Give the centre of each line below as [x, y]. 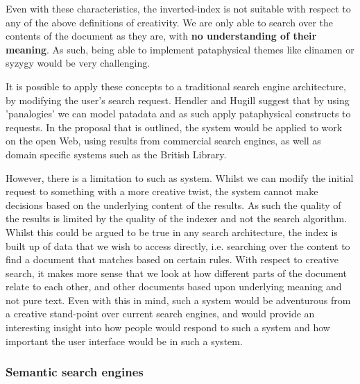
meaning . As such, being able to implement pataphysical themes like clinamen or [180, 49]
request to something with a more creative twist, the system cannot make [162, 191]
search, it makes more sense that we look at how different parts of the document [177, 273]
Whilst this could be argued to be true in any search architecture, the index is [172, 232]
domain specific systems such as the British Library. [116, 154]
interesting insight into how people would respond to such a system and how [168, 327]
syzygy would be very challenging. [78, 63]
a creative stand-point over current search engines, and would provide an [160, 314]
